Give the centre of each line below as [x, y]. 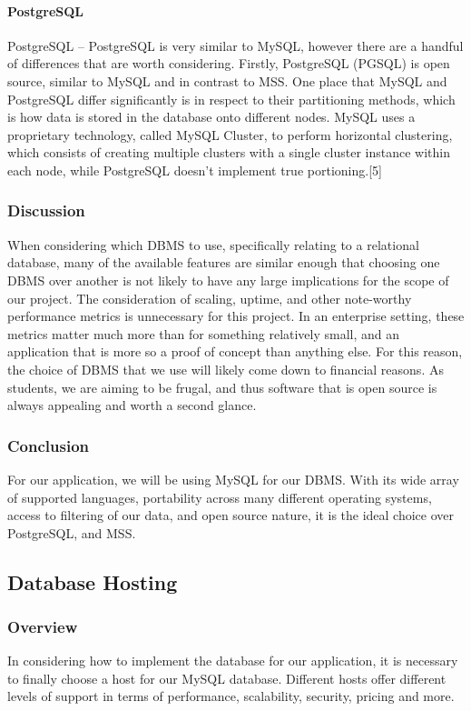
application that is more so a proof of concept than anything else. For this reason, [235, 351]
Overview [43, 626]
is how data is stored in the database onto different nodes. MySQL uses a [211, 117]
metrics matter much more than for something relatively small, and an [204, 333]
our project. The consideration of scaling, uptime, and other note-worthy [210, 298]
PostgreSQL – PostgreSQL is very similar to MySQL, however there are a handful [235, 45]
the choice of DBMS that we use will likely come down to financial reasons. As [226, 369]
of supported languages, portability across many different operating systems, [220, 497]
